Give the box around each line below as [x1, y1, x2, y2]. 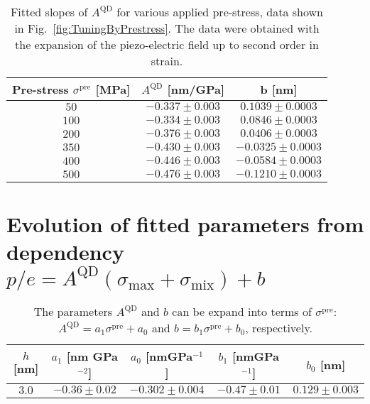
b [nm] [260, 81, 298, 97]
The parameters [33, 303, 113, 320]
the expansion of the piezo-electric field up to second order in [15, 36, 319, 53]
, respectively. [245, 320, 312, 337]
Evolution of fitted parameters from [6, 209, 364, 239]
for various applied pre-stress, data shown [116, 4, 324, 20]
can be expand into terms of [172, 303, 312, 320]
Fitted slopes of [10, 4, 88, 20]
